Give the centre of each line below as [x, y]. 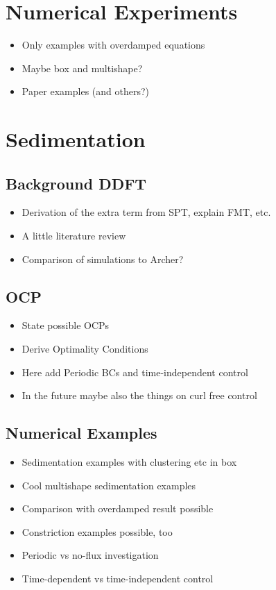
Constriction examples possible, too [97, 531]
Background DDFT [76, 183]
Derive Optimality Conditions [85, 349]
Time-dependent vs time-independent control [118, 579]
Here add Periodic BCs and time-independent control [135, 372]
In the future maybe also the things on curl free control [139, 395]
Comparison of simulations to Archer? [103, 259]
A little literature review [74, 236]
